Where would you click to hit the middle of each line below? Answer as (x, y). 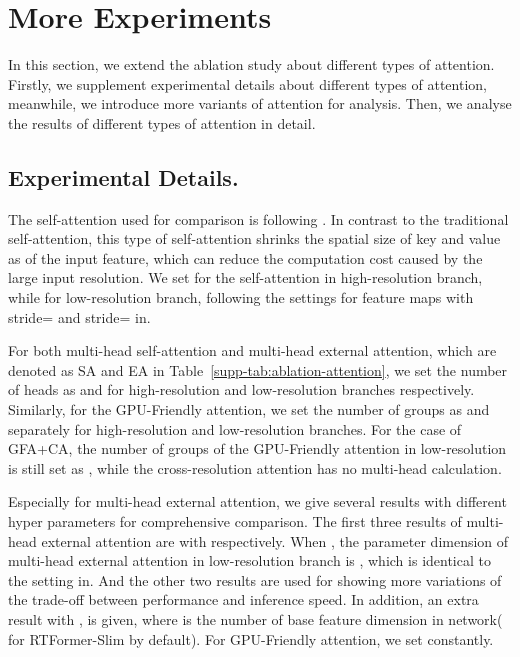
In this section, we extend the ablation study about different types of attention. (251, 64)
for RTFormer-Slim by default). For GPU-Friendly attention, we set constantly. (251, 638)
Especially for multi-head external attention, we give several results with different (257, 501)
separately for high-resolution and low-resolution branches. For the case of (235, 428)
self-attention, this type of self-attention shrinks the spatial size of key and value (254, 238)
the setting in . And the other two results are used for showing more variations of (255, 579)
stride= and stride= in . (79, 316)
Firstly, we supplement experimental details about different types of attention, (247, 83)
